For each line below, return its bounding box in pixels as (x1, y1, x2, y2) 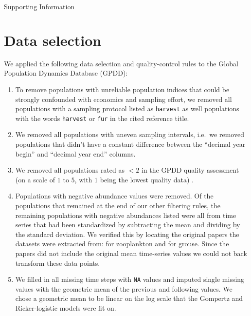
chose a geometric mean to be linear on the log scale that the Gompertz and (15, 293, 243, 303)
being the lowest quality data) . (100, 174, 194, 184)
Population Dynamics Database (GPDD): (4, 68, 128, 78)
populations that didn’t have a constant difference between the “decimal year (15, 139, 246, 149)
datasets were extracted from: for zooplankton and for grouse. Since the (15, 238, 229, 249)
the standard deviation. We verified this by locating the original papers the (15, 229, 239, 239)
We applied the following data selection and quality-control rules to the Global (4, 58, 238, 68)
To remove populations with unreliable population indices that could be (15, 84, 230, 94)
